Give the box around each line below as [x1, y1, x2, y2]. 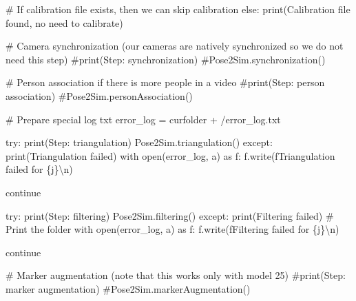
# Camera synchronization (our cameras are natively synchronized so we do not [6, 39, 344, 53]
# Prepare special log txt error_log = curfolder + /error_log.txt [6, 112, 281, 126]
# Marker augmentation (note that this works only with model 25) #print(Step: [6, 268, 346, 282]
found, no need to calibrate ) [6, 15, 123, 30]
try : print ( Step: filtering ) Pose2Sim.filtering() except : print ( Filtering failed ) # [6, 208, 334, 222]
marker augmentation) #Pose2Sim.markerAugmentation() [6, 281, 251, 295]
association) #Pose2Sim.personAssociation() [6, 88, 193, 103]
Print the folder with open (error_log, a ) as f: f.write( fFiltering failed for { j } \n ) [6, 222, 339, 236]
